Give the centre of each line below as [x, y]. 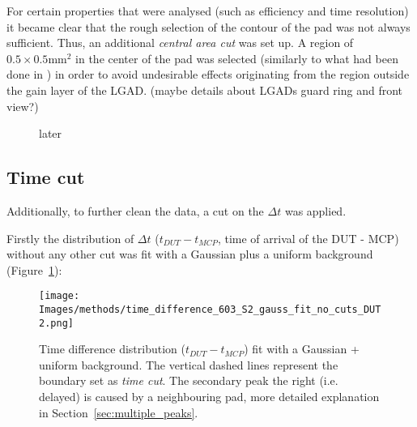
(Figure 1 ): [34, 269]
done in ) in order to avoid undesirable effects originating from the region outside [208, 74]
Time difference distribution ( [112, 349]
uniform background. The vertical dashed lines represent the [189, 364]
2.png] [56, 323]
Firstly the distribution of [70, 238]
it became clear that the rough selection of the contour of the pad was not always [208, 26]
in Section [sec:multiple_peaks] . [119, 412]
